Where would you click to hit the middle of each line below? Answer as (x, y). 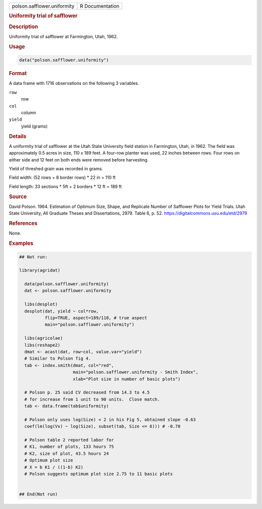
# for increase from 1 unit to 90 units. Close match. (92, 399)
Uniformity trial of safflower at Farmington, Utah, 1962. (64, 36)
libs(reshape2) (42, 345)
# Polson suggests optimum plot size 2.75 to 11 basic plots (99, 474)
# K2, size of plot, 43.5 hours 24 (67, 453)
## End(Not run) (39, 494)
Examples (21, 243)
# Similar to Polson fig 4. (58, 358)
